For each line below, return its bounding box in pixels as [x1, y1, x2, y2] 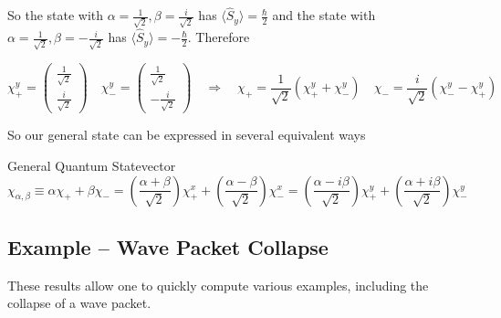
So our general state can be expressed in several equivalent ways [7, 125, 366, 144]
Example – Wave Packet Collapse [7, 232, 329, 260]
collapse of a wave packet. [7, 293, 151, 313]
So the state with [7, 5, 104, 25]
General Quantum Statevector [7, 156, 176, 175]
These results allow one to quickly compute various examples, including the [7, 275, 429, 294]
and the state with [272, 5, 376, 25]
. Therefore [187, 27, 250, 47]
